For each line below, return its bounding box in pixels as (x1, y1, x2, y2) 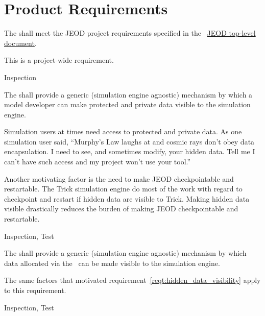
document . (4, 37, 37, 48)
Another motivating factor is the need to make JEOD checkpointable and (4, 173, 234, 184)
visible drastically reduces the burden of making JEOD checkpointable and (4, 203, 238, 214)
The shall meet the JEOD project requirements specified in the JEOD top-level (4, 28, 256, 38)
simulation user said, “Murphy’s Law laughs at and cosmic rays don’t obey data (4, 136, 255, 147)
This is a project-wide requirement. (4, 55, 114, 65)
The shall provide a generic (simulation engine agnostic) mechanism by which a (4, 89, 253, 100)
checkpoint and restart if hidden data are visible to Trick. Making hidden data (4, 193, 250, 204)
